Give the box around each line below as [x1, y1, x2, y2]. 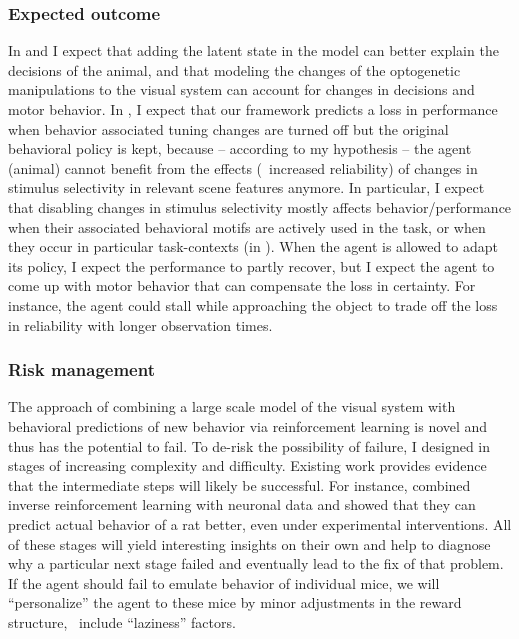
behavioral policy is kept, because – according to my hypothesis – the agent [8, 138, 472, 159]
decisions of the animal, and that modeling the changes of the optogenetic [8, 59, 461, 80]
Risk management [8, 357, 155, 382]
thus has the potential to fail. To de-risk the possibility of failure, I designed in [8, 435, 491, 456]
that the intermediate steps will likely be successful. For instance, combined [8, 474, 471, 495]
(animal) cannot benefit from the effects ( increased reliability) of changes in [8, 157, 478, 178]
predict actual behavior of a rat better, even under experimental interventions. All [8, 513, 512, 534]
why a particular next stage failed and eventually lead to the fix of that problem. [8, 553, 504, 574]
